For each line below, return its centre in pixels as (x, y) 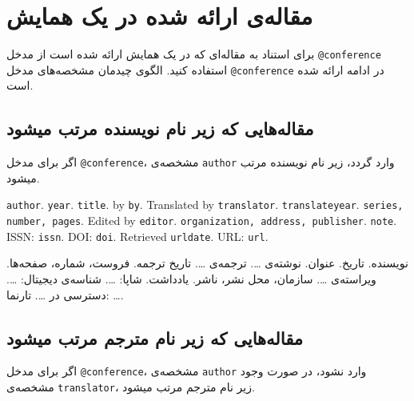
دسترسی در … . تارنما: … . (65, 294)
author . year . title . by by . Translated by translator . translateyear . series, (205, 205)
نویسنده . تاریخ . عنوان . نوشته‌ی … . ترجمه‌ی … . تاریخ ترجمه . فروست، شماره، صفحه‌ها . (207, 263)
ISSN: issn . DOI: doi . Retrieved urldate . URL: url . (137, 236)
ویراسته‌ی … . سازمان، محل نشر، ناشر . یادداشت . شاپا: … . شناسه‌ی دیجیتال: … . (191, 279)
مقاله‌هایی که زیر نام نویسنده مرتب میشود (160, 128)
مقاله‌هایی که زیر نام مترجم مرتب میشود (155, 337)
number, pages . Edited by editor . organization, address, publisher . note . (202, 221)
